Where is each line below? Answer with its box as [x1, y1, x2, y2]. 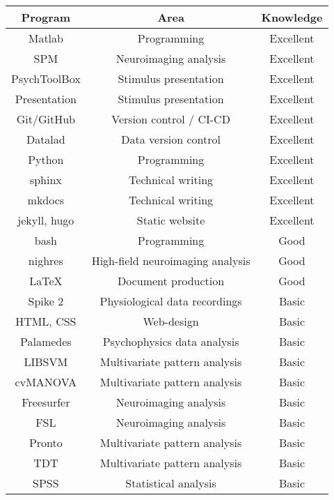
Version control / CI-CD [111, 111, 230, 127]
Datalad [26, 131, 65, 147]
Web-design [143, 313, 199, 329]
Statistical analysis [125, 475, 216, 491]
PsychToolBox [11, 70, 81, 86]
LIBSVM [24, 354, 68, 370]
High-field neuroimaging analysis [91, 252, 250, 268]
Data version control [121, 131, 221, 147]
